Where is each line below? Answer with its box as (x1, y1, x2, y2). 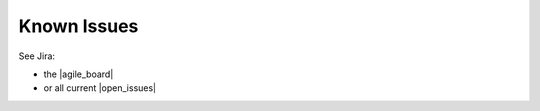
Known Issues (18, 15, 139, 37)
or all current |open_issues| (43, 82, 157, 94)
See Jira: (18, 50, 55, 62)
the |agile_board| (43, 68, 114, 80)
